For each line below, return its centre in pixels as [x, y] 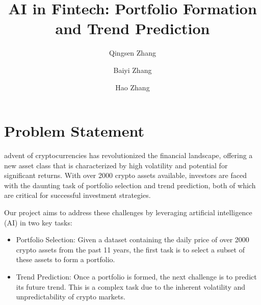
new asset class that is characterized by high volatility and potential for [116, 165]
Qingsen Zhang [133, 53]
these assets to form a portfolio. [66, 259]
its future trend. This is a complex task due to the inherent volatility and [131, 286]
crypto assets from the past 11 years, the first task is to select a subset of [130, 249]
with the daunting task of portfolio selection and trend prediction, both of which [130, 185]
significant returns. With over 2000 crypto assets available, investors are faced [125, 175]
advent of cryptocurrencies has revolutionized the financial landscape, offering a [128, 155]
